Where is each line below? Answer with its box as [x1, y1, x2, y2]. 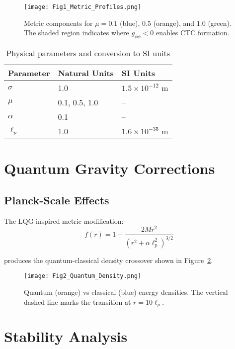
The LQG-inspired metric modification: [4, 215, 124, 226]
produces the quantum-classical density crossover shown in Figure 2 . [4, 255, 213, 265]
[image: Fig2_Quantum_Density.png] [24, 272, 142, 280]
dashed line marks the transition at [24, 296, 131, 307]
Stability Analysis [4, 326, 128, 347]
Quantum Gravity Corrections [4, 158, 215, 178]
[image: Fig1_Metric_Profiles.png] [24, 3, 142, 10]
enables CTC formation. [156, 27, 230, 38]
